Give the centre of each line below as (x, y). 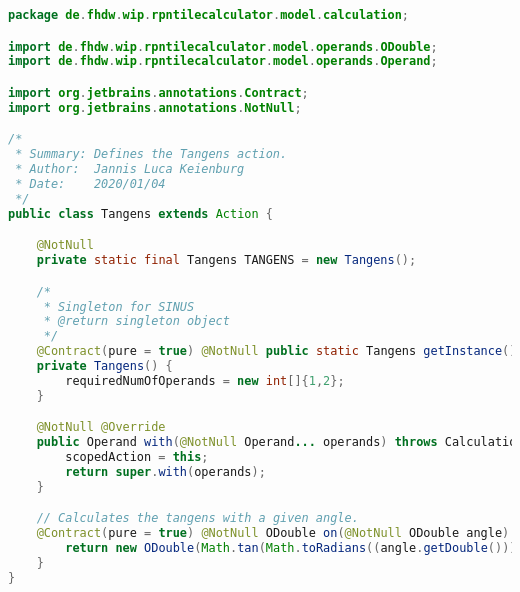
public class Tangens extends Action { (140, 213)
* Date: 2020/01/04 (90, 183)
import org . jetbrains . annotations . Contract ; (158, 92)
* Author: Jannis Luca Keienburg (130, 169)
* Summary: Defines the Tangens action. (151, 154)
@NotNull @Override (101, 427)
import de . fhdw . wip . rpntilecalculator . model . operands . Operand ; (223, 61)
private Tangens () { (104, 366)
